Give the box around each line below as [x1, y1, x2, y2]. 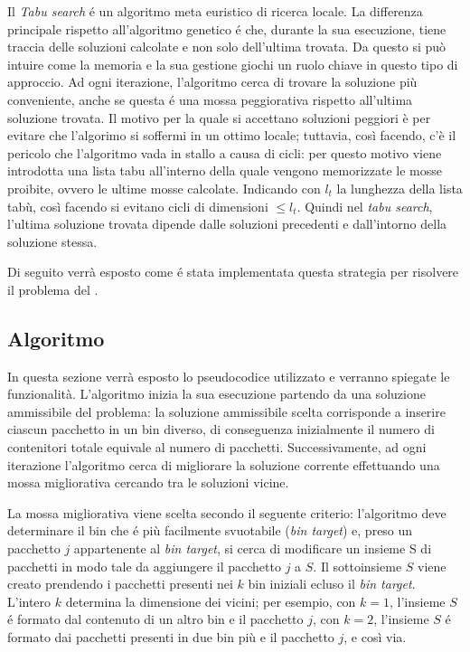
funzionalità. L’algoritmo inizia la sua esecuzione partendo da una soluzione [7, 384, 426, 403]
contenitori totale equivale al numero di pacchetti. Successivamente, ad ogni [7, 438, 427, 457]
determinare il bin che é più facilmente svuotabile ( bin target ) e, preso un [7, 521, 413, 540]
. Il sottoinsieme [313, 556, 402, 575]
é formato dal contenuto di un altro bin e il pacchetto [7, 609, 304, 628]
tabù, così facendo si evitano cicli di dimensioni [7, 196, 268, 215]
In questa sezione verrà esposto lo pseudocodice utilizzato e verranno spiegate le [7, 366, 450, 385]
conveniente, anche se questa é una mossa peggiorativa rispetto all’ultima [7, 90, 413, 109]
